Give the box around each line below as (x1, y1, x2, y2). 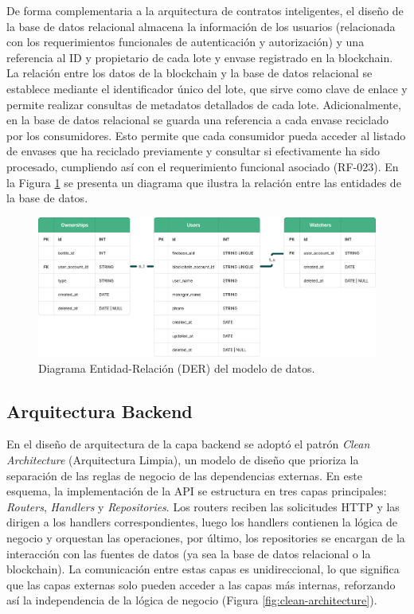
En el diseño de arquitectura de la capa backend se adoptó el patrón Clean (6, 436, 370, 452)
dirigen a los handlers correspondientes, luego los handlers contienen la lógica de (6, 514, 398, 530)
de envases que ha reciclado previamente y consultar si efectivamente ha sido (6, 143, 381, 159)
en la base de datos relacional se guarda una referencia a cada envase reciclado (6, 111, 389, 128)
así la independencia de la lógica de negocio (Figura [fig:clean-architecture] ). (6, 592, 377, 608)
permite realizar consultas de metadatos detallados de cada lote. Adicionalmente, (6, 96, 401, 112)
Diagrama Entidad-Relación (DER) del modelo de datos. (38, 359, 315, 376)
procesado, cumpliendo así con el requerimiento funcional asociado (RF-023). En (6, 158, 399, 174)
